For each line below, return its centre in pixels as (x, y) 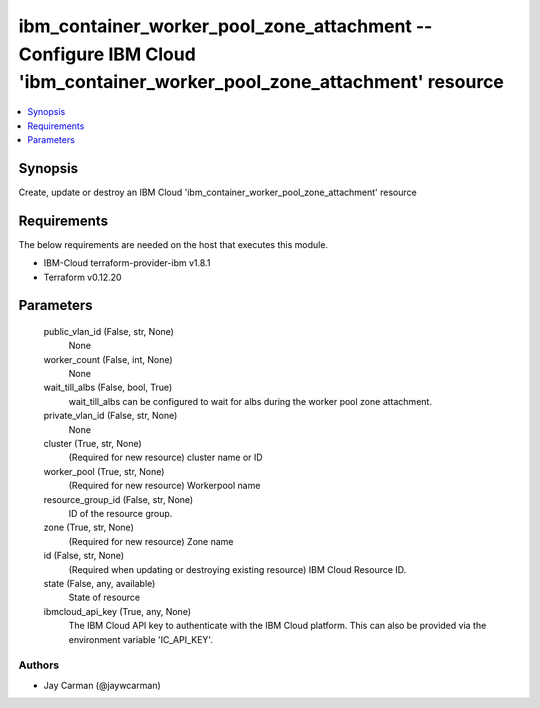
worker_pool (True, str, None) (104, 471)
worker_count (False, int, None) (108, 359)
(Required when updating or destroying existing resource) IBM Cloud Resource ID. (237, 569)
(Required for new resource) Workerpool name (164, 486)
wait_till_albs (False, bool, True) (108, 387)
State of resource (104, 597)
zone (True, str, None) (88, 527)
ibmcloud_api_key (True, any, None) (117, 611)
